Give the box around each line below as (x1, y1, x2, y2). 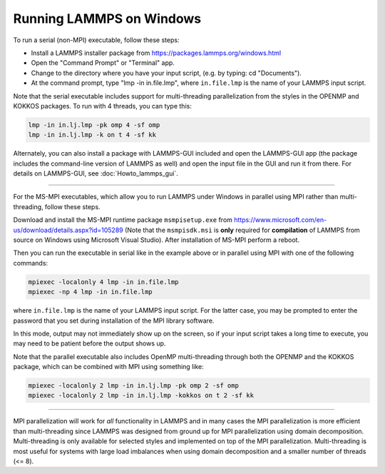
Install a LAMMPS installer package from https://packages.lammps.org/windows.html (31, 49, 282, 57)
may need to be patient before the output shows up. (13, 339, 166, 348)
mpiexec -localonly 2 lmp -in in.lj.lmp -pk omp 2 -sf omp (28, 382, 239, 390)
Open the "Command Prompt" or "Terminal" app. (31, 59, 175, 67)
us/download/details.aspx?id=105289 (13, 226, 124, 234)
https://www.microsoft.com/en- (234, 216, 327, 224)
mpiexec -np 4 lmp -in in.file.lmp (28, 288, 153, 296)
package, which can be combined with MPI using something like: (13, 363, 204, 371)
